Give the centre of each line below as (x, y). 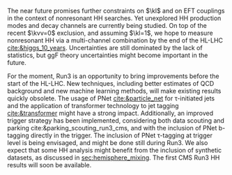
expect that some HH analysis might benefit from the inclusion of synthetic (115, 150)
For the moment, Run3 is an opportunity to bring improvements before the (113, 76)
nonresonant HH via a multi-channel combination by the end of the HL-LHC (115, 40)
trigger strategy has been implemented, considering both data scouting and (116, 121)
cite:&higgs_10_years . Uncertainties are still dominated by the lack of (105, 48)
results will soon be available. (49, 165)
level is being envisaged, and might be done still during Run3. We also (108, 143)
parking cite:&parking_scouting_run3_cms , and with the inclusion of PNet (112, 128)
